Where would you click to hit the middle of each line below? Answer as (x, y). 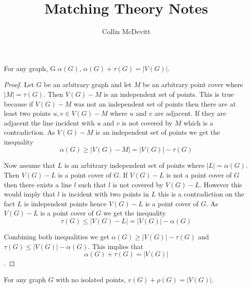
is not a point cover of (199, 175)
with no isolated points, (91, 279)
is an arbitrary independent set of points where (134, 165)
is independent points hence (65, 203)
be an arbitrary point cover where (193, 84)
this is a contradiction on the (201, 194)
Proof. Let (19, 84)
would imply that (30, 194)
